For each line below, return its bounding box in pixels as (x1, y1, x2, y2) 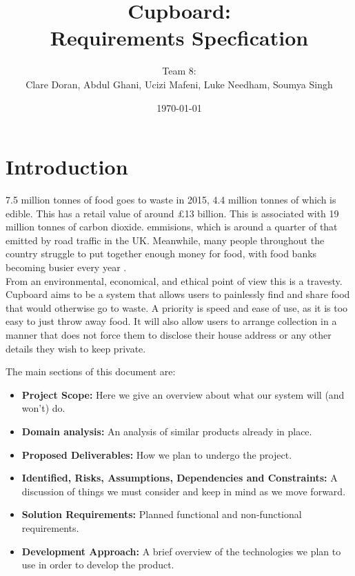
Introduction (6, 152, 128, 181)
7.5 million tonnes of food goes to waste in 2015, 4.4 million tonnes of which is (6, 192, 336, 207)
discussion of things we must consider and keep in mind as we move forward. (21, 484, 346, 498)
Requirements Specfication (50, 23, 309, 52)
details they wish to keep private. (6, 341, 146, 355)
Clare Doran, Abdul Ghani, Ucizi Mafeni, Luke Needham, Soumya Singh (26, 77, 333, 91)
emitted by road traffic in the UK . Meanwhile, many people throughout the (6, 232, 325, 247)
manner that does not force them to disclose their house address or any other (6, 327, 332, 341)
